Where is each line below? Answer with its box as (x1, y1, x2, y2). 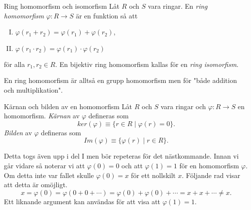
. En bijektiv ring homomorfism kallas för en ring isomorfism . (55, 59, 239, 69)
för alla (4, 59, 25, 69)
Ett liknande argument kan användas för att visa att (4, 196, 161, 206)
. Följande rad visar (182, 170, 240, 180)
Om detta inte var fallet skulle (4, 170, 94, 180)
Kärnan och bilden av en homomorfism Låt (4, 101, 133, 111)
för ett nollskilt (131, 170, 176, 180)
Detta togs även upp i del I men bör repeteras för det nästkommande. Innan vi (4, 151, 239, 161)
